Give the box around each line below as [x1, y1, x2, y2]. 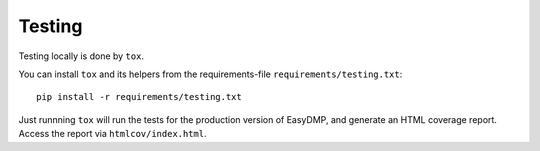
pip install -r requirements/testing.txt [36, 91, 242, 103]
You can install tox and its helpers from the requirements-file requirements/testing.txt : [18, 68, 403, 80]
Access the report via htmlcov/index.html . [18, 128, 207, 140]
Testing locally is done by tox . [18, 50, 145, 62]
